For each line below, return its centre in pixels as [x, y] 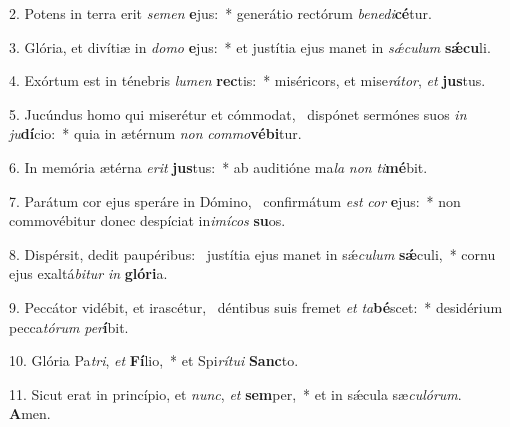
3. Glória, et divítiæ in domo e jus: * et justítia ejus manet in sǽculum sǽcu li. [250, 46]
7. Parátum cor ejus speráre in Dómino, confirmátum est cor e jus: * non [235, 200]
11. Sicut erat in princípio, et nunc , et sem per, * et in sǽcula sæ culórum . [235, 393]
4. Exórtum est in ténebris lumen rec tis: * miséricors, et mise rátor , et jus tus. [247, 80]
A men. [30, 413]
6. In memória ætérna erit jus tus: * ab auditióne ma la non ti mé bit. [218, 166]
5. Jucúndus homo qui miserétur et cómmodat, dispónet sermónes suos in [238, 113]
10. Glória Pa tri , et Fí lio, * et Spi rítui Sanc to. [154, 360]
